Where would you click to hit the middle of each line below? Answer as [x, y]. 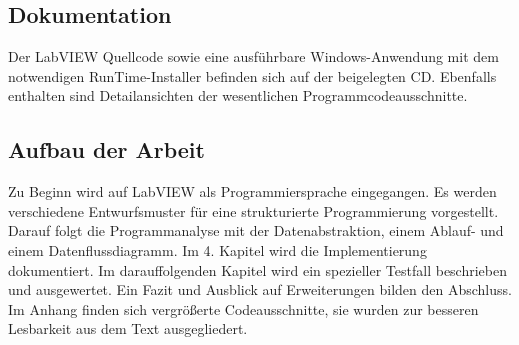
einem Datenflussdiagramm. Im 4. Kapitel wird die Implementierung [217, 249]
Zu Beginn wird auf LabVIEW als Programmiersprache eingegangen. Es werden [252, 191]
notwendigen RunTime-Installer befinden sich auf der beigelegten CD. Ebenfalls [252, 75]
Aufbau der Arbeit [106, 149]
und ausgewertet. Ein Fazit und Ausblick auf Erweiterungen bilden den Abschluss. [260, 289]
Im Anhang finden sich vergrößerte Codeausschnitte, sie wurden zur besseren [243, 308]
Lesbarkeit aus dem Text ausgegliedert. [128, 328]
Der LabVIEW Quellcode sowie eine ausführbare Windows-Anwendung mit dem [253, 56]
